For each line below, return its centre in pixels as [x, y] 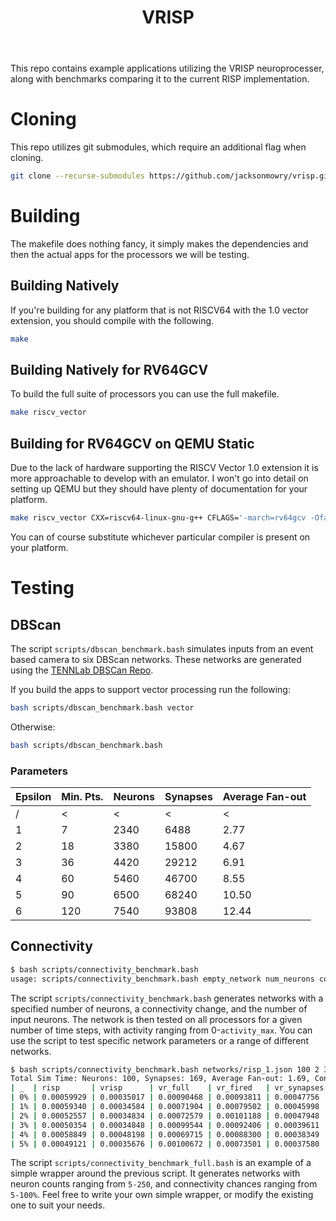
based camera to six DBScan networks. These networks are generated [156, 659]
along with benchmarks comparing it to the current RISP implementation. [160, 79]
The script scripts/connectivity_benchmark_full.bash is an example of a [161, 1163]
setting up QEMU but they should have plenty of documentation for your [159, 489]
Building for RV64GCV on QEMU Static [132, 443]
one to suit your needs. [58, 1205]
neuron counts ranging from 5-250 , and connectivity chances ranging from [164, 1184]
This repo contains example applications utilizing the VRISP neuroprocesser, [167, 68]
